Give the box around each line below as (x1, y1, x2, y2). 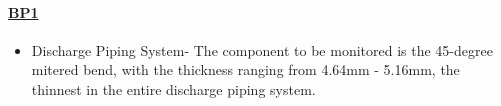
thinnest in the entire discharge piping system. (31, 78, 316, 99)
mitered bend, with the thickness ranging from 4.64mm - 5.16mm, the (31, 59, 460, 80)
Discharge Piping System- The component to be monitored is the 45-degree (31, 39, 493, 60)
